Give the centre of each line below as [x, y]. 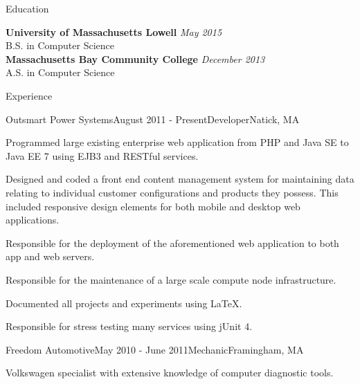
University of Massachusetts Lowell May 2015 [114, 31]
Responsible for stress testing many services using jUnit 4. [129, 326]
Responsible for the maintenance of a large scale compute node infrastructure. [171, 279]
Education [27, 8]
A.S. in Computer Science [60, 72]
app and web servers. [50, 256]
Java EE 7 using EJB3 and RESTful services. [102, 155]
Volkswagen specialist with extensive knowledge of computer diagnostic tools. [170, 373]
